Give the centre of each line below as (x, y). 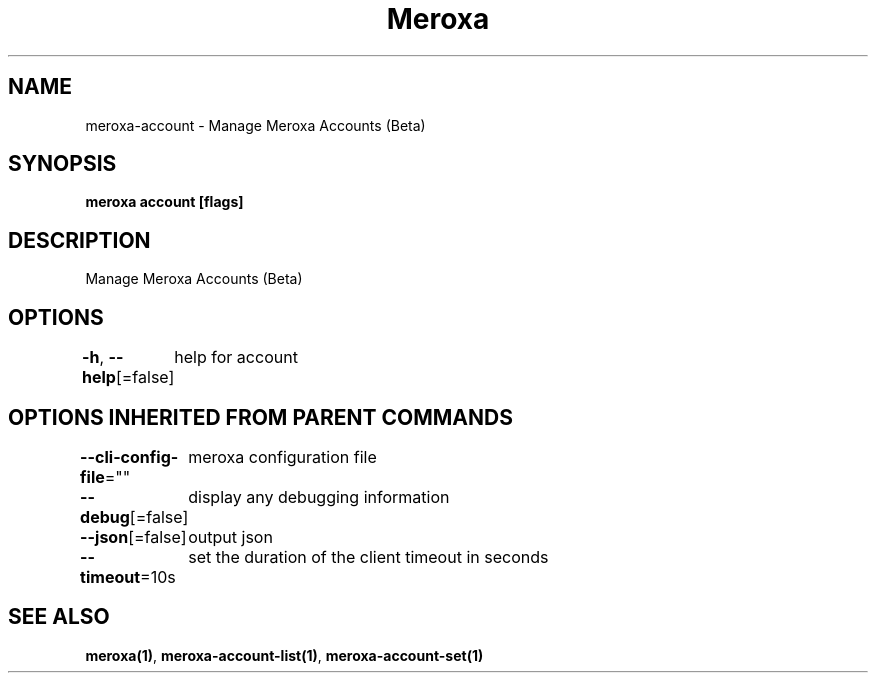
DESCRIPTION (79, 240)
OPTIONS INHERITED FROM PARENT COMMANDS (260, 417)
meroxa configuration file (282, 456)
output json (230, 536)
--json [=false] (133, 536)
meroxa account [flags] (164, 202)
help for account (236, 357)
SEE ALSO (59, 617)
